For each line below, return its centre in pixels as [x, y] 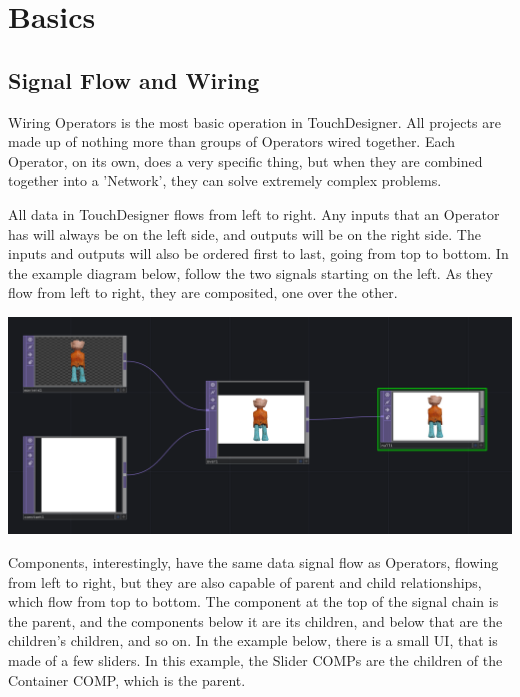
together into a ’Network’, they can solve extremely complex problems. [225, 180]
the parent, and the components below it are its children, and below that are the [255, 620]
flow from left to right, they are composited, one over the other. [203, 292]
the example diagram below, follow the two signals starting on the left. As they [250, 272]
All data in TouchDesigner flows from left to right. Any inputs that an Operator [254, 213]
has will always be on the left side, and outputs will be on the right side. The [244, 233]
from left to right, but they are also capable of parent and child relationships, [245, 581]
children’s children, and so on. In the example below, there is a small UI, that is [253, 640]
